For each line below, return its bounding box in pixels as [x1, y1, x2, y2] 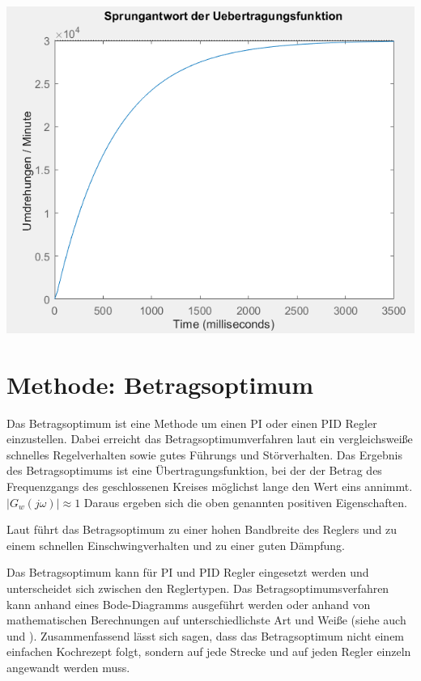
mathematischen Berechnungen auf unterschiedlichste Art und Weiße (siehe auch [6, 611, 406, 628]
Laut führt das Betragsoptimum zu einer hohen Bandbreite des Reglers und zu [6, 521, 397, 538]
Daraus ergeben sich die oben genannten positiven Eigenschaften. [83, 493, 407, 510]
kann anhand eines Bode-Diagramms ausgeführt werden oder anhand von [6, 595, 371, 612]
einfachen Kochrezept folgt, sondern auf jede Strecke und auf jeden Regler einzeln [6, 643, 411, 660]
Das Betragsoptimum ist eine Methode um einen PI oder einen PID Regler [6, 414, 377, 431]
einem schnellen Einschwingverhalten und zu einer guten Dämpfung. [6, 536, 345, 553]
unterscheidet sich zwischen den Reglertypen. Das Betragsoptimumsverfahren [6, 580, 389, 597]
